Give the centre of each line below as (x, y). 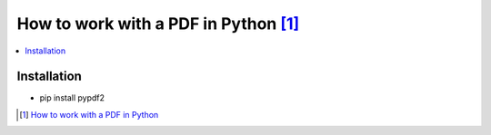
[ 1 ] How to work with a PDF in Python (89, 114)
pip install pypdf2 (72, 98)
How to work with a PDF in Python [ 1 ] (158, 24)
